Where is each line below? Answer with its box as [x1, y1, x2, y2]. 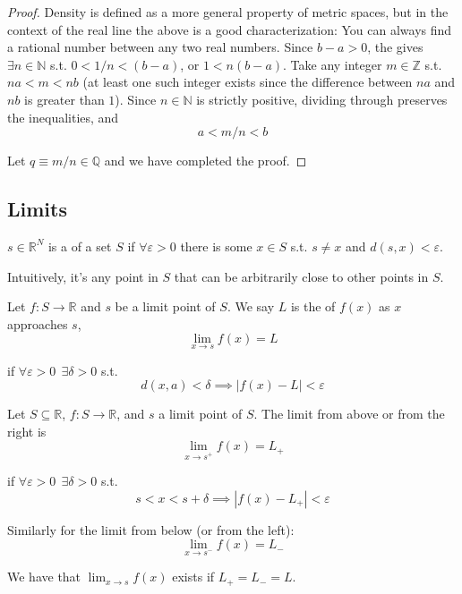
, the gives [367, 38, 423, 56]
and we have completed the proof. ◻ [104, 151, 307, 170]
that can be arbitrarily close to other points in [174, 267, 429, 285]
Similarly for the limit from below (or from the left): [7, 520, 295, 539]
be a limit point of [115, 297, 216, 316]
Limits [7, 195, 67, 223]
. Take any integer [283, 55, 382, 73]
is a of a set [47, 236, 112, 255]
